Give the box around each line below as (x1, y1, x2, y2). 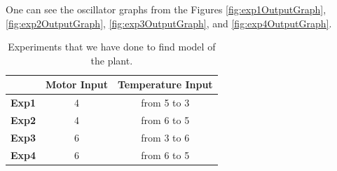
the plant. (90, 53, 133, 67)
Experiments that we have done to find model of (8, 39, 216, 54)
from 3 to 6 (141, 130, 190, 144)
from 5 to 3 (141, 95, 190, 110)
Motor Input (46, 77, 108, 92)
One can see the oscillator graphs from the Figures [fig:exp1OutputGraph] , (6, 2, 326, 16)
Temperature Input (117, 77, 213, 92)
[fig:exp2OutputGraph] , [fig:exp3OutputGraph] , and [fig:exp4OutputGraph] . (6, 15, 332, 30)
